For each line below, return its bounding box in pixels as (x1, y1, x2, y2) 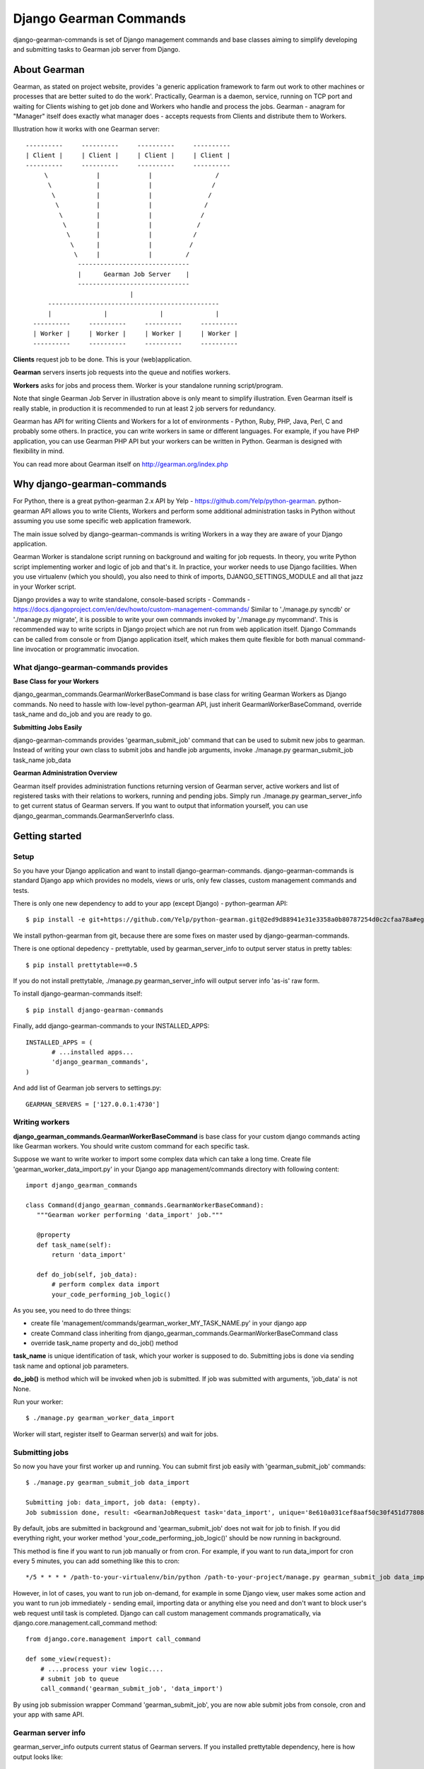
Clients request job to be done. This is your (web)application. (13, 355, 192, 364)
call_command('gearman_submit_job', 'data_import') (40, 1685, 223, 1693)
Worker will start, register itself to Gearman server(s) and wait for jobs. (13, 1429, 219, 1438)
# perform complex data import (52, 1281, 160, 1289)
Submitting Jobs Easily (13, 722, 83, 732)
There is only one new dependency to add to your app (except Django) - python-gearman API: (13, 899, 288, 908)
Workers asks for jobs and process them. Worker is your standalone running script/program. (13, 381, 283, 389)
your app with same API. (13, 1710, 85, 1719)
